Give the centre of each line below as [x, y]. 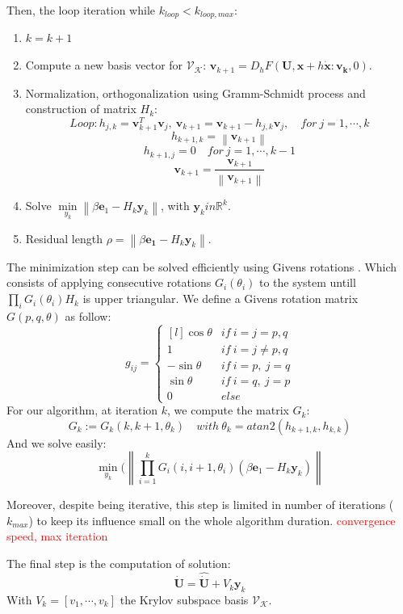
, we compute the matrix [228, 410]
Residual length [64, 238]
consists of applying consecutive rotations [109, 282]
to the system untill [307, 282]
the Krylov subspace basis [184, 599]
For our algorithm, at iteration [82, 410]
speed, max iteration [57, 536]
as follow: [88, 315]
